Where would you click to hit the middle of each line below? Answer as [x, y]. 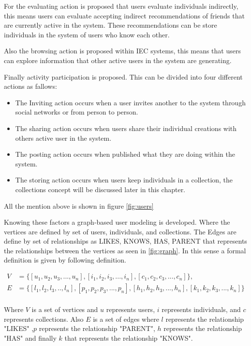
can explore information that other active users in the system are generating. [118, 60]
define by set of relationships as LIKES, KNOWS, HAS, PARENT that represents [125, 241]
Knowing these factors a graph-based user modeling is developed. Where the [117, 222]
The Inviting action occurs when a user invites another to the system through [130, 102]
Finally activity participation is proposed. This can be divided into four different [123, 76]
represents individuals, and [201, 309]
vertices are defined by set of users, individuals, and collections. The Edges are [120, 231]
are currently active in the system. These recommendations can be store [111, 25]
